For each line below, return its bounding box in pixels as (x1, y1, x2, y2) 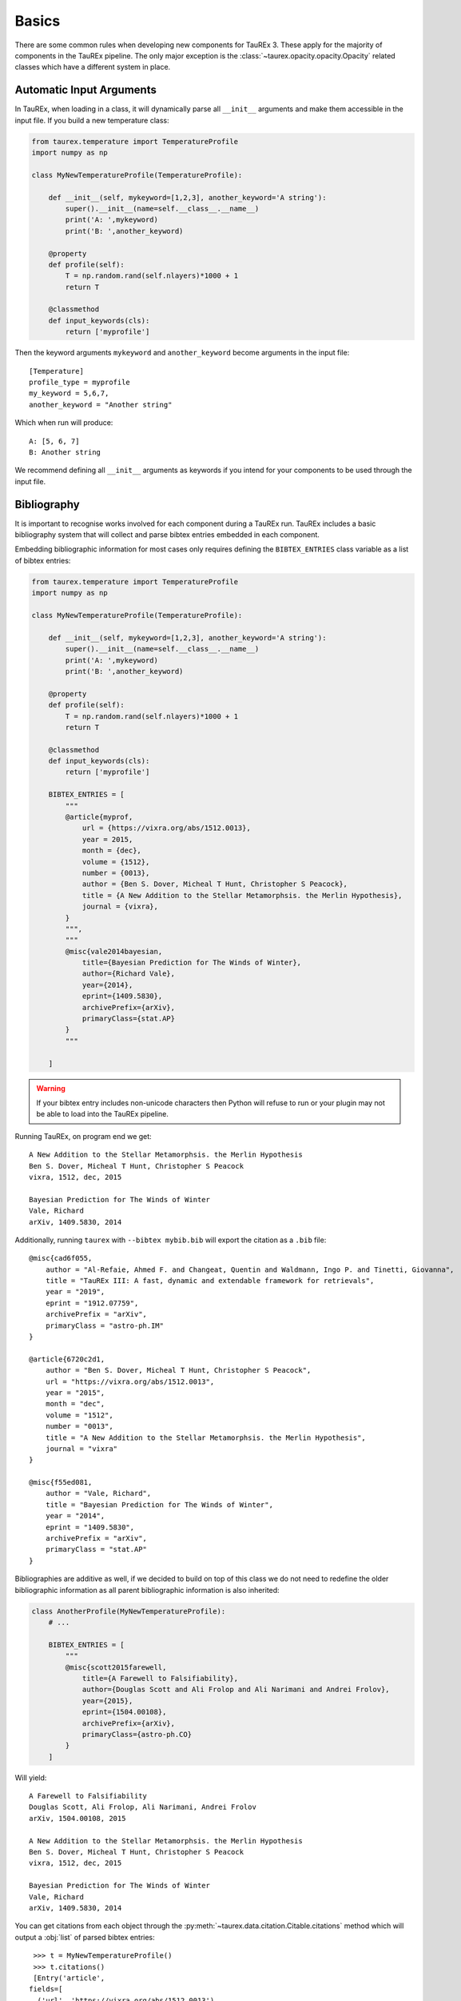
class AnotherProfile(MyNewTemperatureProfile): (31, 1606, 226, 1616)
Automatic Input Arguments (14, 83, 157, 97)
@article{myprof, (65, 812, 133, 822)
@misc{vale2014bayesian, (65, 947, 163, 956)
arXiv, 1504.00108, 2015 (29, 1814, 126, 1823)
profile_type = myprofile (29, 378, 131, 387)
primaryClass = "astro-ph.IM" (45, 1321, 164, 1330)
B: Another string (29, 447, 101, 456)
